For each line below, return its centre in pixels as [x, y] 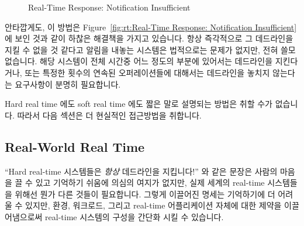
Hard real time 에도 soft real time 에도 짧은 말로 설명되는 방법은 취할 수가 [139, 104]
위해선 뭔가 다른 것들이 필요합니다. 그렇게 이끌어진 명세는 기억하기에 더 [145, 194]
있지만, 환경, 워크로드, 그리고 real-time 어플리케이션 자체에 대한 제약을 [153, 205]
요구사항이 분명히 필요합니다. [68, 84]
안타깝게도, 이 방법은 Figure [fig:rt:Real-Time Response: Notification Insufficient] [151, 27]
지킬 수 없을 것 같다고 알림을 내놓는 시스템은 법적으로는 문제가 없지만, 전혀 [141, 49]
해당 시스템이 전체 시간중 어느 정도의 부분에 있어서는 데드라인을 [156, 61]
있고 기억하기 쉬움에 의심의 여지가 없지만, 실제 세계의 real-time [150, 182]
